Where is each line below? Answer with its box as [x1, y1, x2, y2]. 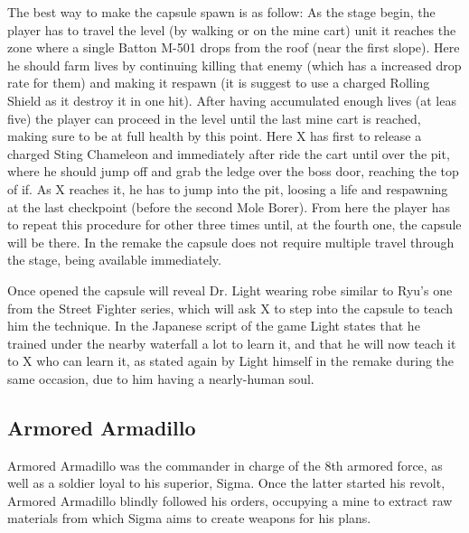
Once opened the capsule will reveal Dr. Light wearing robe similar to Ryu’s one [7, 280, 453, 299]
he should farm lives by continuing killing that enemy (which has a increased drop [7, 55, 462, 74]
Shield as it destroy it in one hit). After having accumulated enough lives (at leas [7, 90, 456, 109]
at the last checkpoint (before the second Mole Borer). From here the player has [7, 197, 451, 216]
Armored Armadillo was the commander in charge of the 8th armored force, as [7, 455, 443, 474]
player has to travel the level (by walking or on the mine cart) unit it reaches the [7, 20, 456, 39]
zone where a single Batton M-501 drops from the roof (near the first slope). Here [7, 38, 460, 57]
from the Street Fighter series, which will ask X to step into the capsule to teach [7, 298, 454, 317]
